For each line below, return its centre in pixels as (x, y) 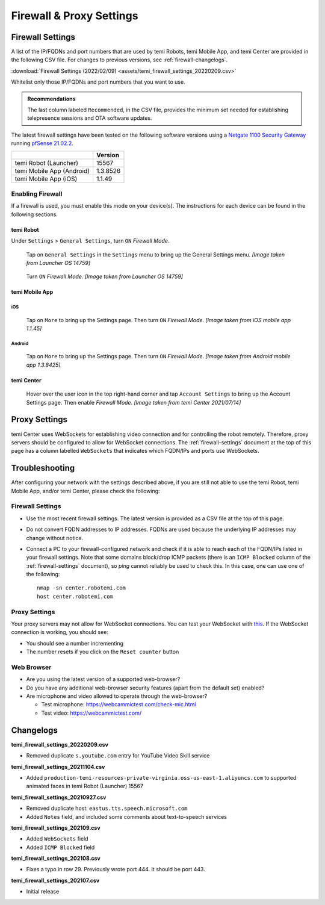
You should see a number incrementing (75, 643)
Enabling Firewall (37, 194)
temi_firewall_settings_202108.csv (56, 859)
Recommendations (51, 99)
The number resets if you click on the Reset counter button (103, 652)
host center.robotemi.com (75, 596)
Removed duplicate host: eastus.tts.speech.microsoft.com (107, 808)
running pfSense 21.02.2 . (42, 143)
